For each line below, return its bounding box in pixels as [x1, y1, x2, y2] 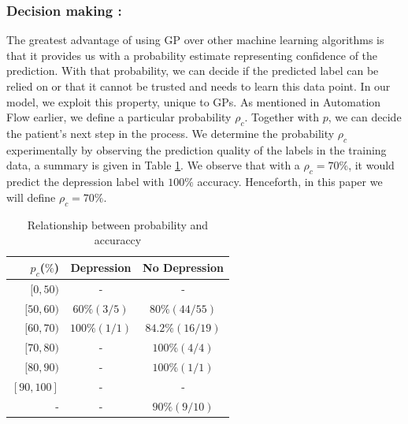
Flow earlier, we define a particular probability [6, 109, 232, 125]
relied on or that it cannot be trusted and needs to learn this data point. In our [6, 78, 391, 94]
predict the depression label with [6, 173, 165, 190]
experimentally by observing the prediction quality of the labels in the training [6, 141, 387, 158]
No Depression [143, 259, 224, 276]
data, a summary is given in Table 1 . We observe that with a [6, 157, 300, 173]
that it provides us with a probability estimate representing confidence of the [6, 46, 378, 63]
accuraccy [94, 232, 142, 248]
